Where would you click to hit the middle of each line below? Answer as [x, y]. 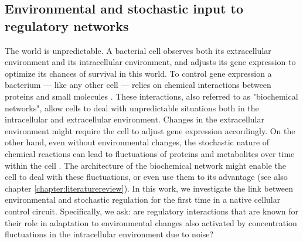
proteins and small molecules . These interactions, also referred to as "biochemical [151, 96]
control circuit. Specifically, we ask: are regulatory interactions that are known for [151, 211]
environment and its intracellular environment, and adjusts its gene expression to [150, 62]
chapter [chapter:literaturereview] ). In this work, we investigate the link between [149, 188]
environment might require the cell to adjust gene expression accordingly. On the [150, 130]
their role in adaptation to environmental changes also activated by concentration [151, 222]
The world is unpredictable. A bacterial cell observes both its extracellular [138, 50]
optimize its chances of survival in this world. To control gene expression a [138, 73]
